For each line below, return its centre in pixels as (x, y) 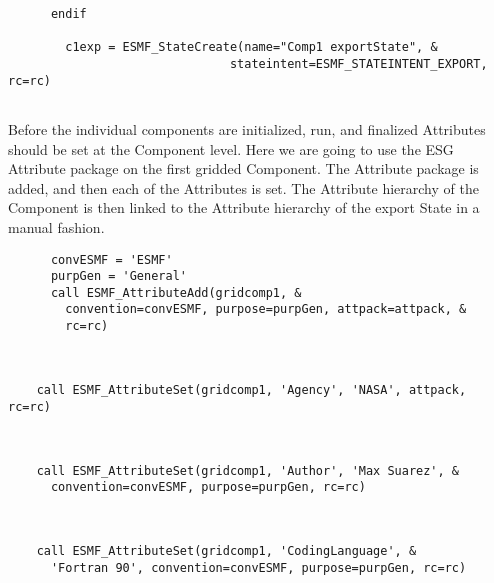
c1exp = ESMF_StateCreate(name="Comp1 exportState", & (251, 47)
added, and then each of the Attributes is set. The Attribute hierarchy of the (243, 187)
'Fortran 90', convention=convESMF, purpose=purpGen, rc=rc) (258, 568)
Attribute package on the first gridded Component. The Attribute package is (243, 168)
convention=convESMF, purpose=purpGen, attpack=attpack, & (266, 309)
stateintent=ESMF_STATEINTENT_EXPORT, (358, 63)
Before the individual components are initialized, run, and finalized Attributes (247, 128)
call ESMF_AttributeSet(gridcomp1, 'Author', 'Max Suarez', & (248, 470)
